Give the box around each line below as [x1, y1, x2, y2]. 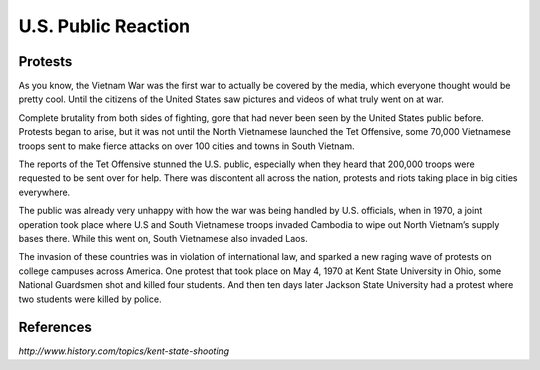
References [18, 319, 92, 336]
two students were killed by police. [18, 293, 162, 305]
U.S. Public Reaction [18, 15, 191, 37]
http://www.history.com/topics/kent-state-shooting [18, 345, 230, 357]
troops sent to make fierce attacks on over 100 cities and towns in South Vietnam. [18, 140, 355, 152]
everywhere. [18, 186, 71, 198]
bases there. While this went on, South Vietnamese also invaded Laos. [18, 232, 309, 244]
